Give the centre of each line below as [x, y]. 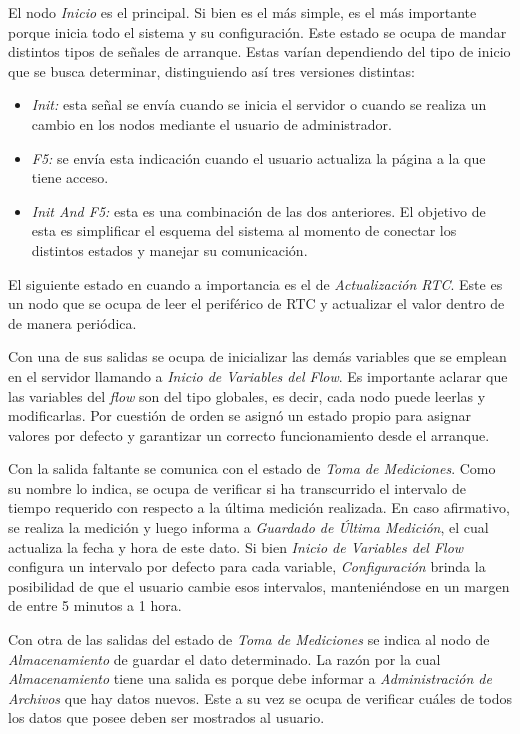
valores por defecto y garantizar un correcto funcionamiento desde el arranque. [249, 434]
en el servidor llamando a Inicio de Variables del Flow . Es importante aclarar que [258, 375]
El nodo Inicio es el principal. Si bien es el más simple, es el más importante [242, 12]
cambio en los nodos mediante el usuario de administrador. [211, 123]
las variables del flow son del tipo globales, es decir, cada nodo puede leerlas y [247, 395]
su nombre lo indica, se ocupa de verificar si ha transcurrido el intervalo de [237, 487]
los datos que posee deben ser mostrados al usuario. [166, 717]
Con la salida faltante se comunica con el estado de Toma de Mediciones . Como [252, 468]
